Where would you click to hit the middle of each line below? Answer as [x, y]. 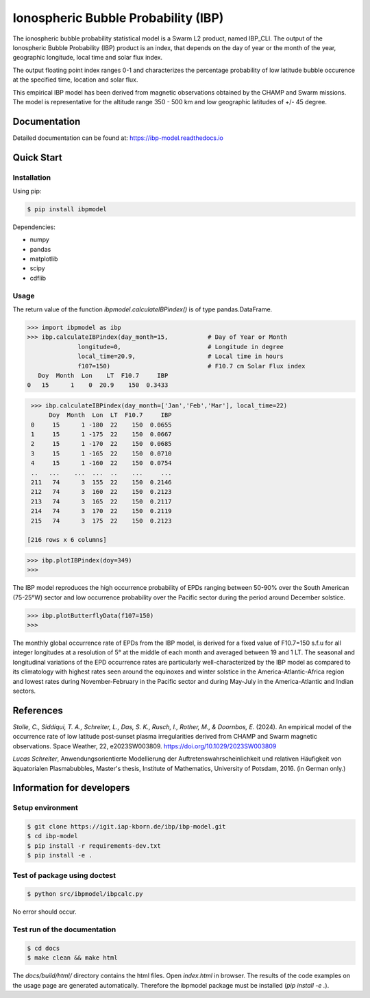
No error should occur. [45, 912]
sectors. [24, 691]
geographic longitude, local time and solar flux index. [88, 58]
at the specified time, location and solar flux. [75, 80]
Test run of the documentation [64, 929]
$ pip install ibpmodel [67, 209]
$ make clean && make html [72, 958]
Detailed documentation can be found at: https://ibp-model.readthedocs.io [118, 138]
